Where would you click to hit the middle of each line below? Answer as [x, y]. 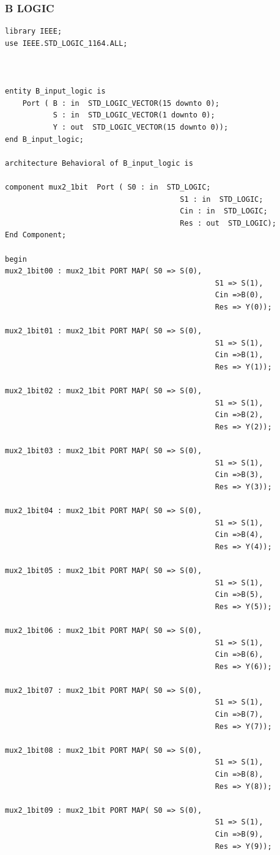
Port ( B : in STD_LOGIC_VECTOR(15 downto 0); [121, 103]
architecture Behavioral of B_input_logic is [99, 163]
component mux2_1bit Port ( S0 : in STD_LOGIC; [108, 187]
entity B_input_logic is [55, 91]
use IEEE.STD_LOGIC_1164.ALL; [66, 43]
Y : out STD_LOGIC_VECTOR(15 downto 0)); [141, 127]
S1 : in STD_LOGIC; [222, 199]
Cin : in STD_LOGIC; [224, 211]
